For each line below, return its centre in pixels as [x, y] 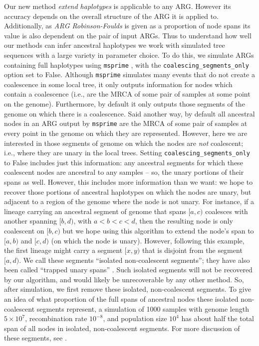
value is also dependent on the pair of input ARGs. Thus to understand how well [128, 35]
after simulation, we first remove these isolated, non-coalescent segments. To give [128, 289]
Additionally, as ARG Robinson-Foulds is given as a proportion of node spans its [127, 26]
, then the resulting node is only [184, 221]
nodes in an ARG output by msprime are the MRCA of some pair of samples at [126, 123]
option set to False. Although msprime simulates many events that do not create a [129, 74]
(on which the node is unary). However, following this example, [148, 240]
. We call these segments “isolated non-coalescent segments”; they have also [134, 260]
